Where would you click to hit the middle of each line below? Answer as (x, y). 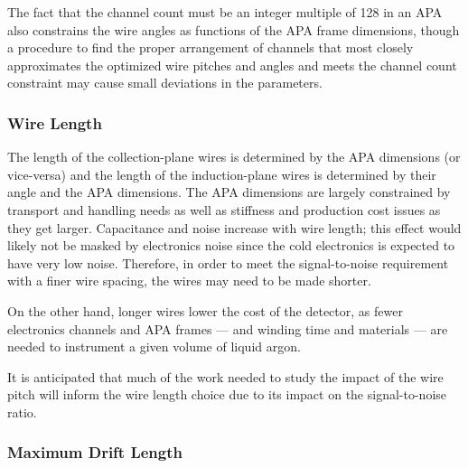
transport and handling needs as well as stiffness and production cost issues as (224, 209)
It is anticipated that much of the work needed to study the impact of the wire (225, 376)
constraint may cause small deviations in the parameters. (165, 83)
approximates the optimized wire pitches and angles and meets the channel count (232, 65)
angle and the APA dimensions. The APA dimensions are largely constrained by (229, 192)
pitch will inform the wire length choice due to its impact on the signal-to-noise (227, 394)
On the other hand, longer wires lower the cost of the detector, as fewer (205, 310)
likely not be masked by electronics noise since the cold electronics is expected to (231, 245)
